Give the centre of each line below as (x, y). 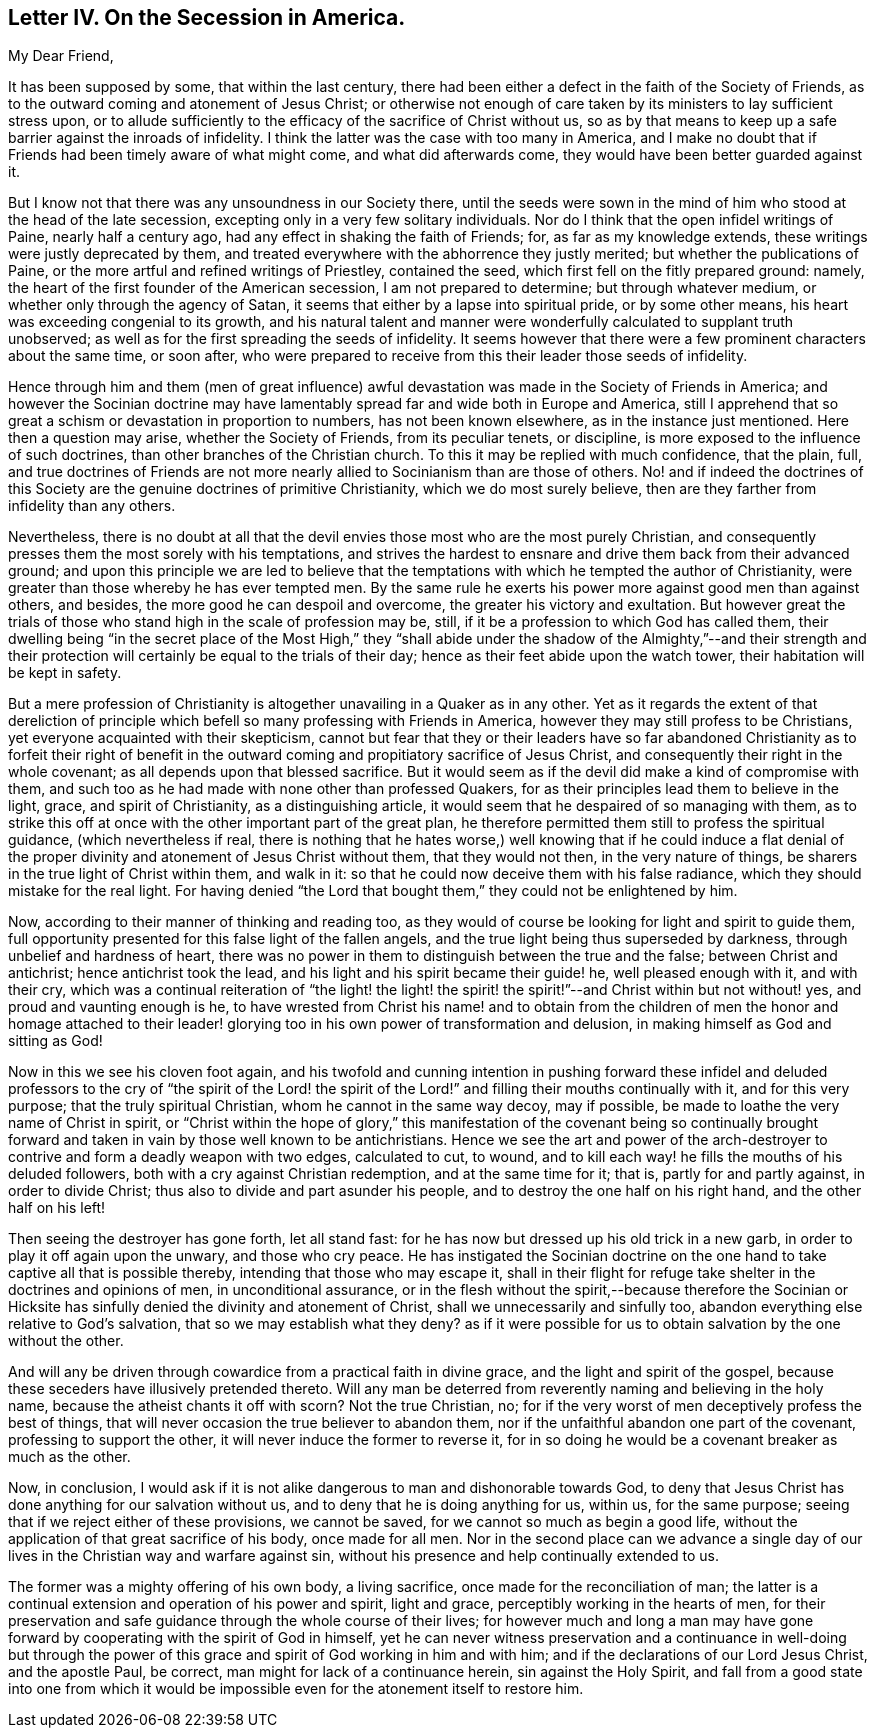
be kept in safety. (65, 673)
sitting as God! (55, 1041)
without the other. (66, 1341)
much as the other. (69, 1457)
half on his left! (57, 1208)
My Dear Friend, (61, 56)
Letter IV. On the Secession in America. (207, 17)
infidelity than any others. (92, 506)
